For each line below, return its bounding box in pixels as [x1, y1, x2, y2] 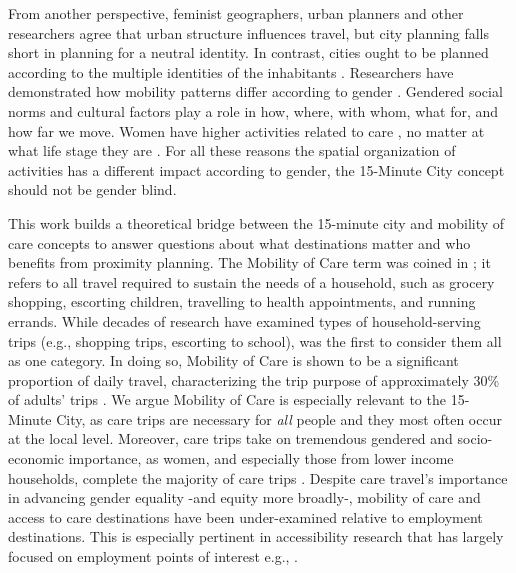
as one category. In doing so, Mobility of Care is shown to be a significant [8, 350, 459, 371]
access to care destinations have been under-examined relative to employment [8, 506, 483, 527]
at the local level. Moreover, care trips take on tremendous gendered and [8, 428, 453, 449]
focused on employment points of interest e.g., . [8, 546, 298, 567]
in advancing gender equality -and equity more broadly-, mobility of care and [8, 487, 481, 508]
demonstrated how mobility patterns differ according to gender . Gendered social [8, 81, 503, 102]
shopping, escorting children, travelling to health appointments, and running [8, 291, 476, 312]
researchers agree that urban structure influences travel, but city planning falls [8, 22, 489, 43]
